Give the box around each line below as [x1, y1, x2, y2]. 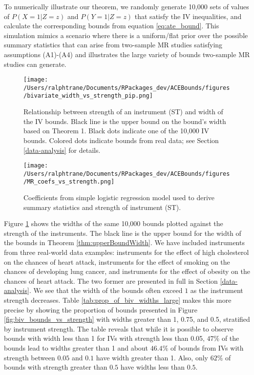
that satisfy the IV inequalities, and [134, 11, 242, 21]
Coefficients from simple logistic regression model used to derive [23, 192, 215, 203]
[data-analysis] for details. [23, 145, 101, 155]
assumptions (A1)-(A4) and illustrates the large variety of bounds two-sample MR [4, 49, 250, 59]
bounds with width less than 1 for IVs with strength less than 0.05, [4, 333, 205, 343]
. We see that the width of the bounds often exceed [29, 285, 183, 295]
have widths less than [120, 362, 185, 372]
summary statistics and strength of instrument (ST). [23, 202, 181, 212]
